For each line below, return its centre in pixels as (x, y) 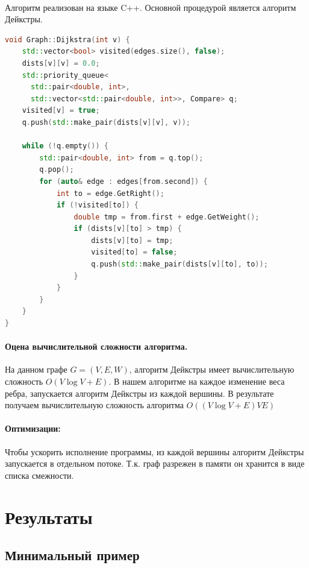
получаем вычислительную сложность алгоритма (94, 405)
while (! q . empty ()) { (65, 146)
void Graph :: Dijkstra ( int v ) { (67, 39)
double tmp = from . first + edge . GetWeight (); (167, 217)
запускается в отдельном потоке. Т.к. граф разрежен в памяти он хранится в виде (155, 463)
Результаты (49, 516)
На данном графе (36, 369)
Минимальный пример (72, 555)
